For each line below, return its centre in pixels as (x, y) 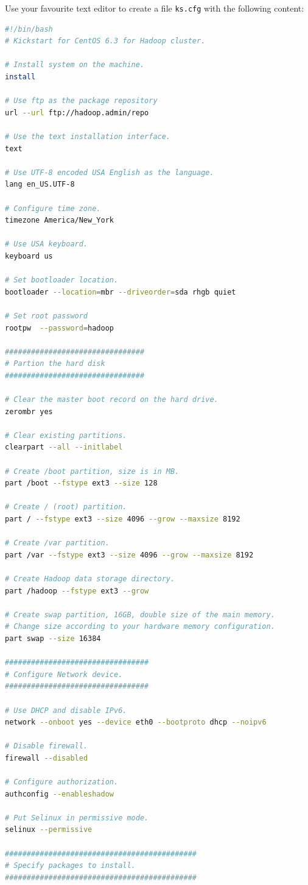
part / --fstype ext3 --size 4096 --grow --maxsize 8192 (123, 519)
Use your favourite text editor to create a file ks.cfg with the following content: (155, 8)
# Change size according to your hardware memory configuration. (140, 627)
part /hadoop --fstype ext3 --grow (77, 591)
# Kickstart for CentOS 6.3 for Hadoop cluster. (105, 41)
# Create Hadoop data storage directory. (90, 579)
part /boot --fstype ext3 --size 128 (81, 483)
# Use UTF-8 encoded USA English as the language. (110, 172)
